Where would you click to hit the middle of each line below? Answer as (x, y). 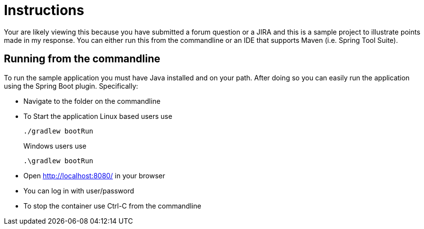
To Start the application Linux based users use (98, 116)
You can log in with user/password (79, 191)
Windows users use (55, 146)
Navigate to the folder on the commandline (92, 101)
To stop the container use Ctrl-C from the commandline (112, 206)
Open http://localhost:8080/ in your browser (94, 175)
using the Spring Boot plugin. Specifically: (71, 86)
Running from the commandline (82, 59)
